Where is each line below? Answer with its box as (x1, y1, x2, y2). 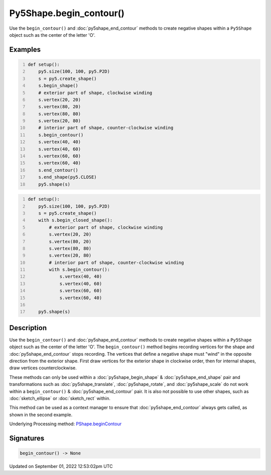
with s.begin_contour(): (49, 267, 110, 273)
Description (9, 324, 47, 332)
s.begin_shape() (38, 83, 79, 89)
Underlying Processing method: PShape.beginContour (9, 421, 122, 427)
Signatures (9, 434, 45, 443)
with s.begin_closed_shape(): (38, 217, 113, 223)
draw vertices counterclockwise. (9, 365, 77, 371)
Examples (9, 45, 41, 54)
